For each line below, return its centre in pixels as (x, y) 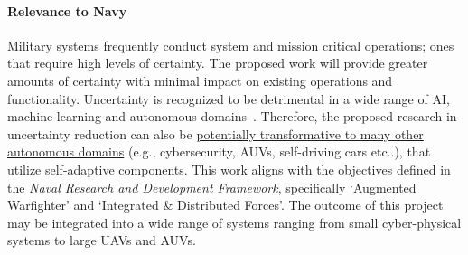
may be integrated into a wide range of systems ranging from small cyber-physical (234, 222)
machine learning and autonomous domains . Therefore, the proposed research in (232, 116)
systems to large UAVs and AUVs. (102, 240)
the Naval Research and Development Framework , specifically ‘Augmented (212, 187)
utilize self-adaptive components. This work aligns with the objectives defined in (229, 169)
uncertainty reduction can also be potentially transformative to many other (215, 133)
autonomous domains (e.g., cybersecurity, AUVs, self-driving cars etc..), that (219, 151)
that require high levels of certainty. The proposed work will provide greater (218, 63)
